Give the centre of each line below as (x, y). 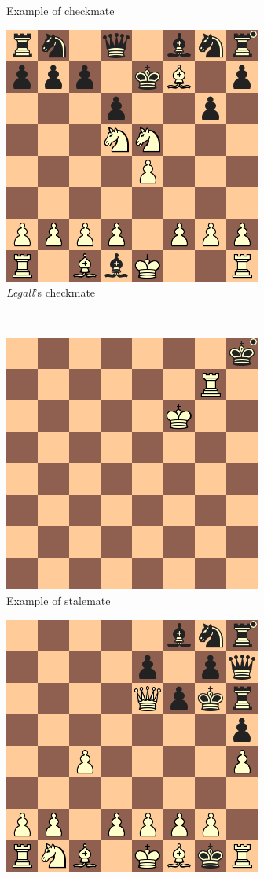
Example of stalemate (59, 600)
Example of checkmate (60, 10)
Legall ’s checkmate (51, 292)
